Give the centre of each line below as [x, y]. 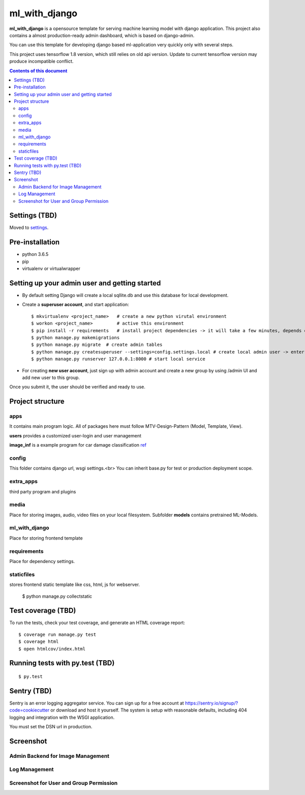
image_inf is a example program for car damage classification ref [78, 445]
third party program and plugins [43, 491]
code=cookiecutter [29, 710]
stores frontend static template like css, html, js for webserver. [74, 584]
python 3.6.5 [35, 254]
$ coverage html [39, 642]
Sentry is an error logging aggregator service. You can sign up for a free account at [97, 703]
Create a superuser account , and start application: [75, 305]
